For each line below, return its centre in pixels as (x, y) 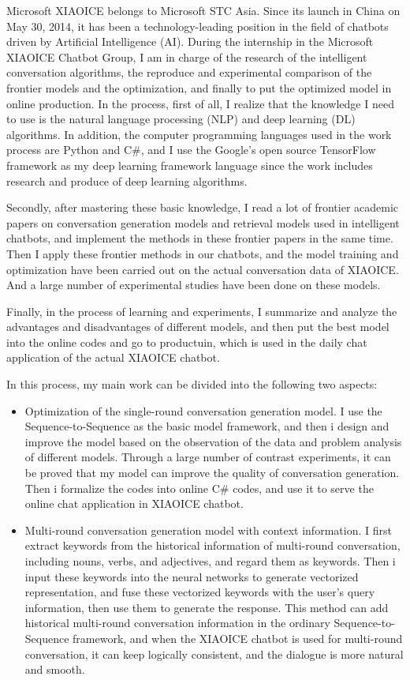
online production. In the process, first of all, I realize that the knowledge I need (200, 103)
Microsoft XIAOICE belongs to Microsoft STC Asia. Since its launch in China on (203, 10)
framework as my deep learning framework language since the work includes (190, 165)
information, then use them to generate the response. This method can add (207, 607)
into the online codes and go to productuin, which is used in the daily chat (187, 342)
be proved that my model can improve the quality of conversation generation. (212, 473)
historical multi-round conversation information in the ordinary (177, 623)
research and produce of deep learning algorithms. (127, 180)
